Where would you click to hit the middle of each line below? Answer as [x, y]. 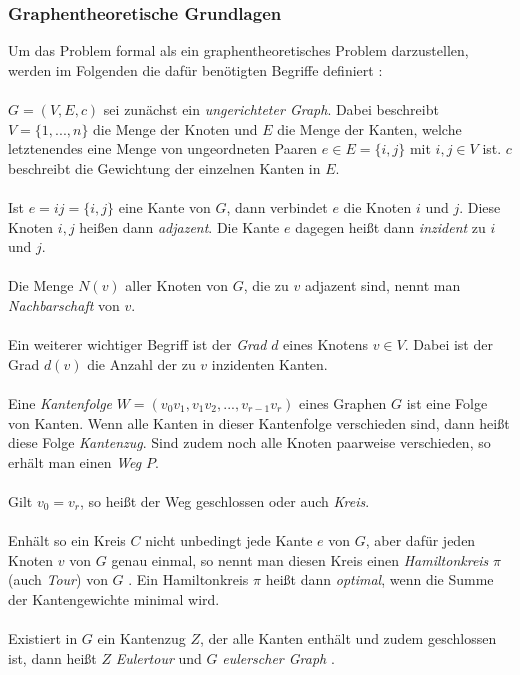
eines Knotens [326, 344]
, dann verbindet [277, 206]
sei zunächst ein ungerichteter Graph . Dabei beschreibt [271, 109]
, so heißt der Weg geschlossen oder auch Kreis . [225, 500]
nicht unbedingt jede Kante [229, 540]
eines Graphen [343, 402]
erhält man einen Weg [75, 461]
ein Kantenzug [141, 638]
